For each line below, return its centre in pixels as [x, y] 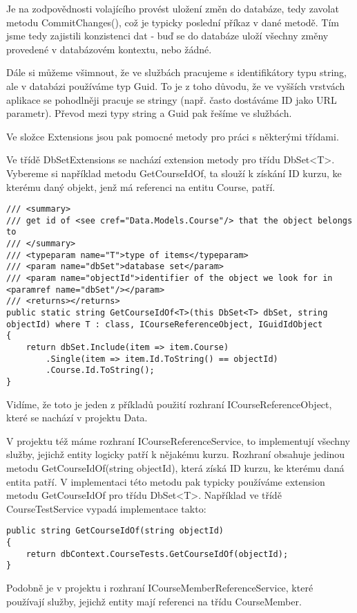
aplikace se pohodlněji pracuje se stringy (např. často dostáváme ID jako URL [172, 99]
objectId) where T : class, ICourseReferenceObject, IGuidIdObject [165, 324]
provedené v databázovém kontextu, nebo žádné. [109, 49]
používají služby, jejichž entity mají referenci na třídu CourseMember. [154, 601]
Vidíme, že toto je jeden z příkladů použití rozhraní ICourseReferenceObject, [169, 404]
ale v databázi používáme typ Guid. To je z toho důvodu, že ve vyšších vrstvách [176, 85]
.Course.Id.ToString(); [100, 370]
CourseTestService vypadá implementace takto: [106, 508]
